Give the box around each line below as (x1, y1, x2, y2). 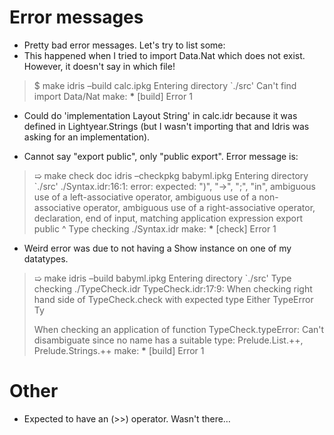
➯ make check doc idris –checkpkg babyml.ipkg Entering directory (33, 169, 309, 181)
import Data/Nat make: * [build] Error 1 (33, 90, 193, 102)
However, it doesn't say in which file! (23, 60, 176, 72)
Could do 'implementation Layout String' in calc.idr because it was (23, 109, 298, 121)
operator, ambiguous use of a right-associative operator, (82, 201, 316, 213)
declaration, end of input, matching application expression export (33, 212, 303, 224)
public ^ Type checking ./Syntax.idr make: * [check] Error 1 (33, 222, 277, 235)
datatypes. (23, 252, 69, 265)
